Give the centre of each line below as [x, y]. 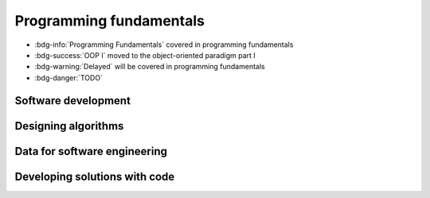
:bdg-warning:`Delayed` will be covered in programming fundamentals [150, 67]
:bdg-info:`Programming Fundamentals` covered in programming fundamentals [164, 45]
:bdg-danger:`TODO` [69, 78]
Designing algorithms [69, 126]
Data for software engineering [91, 151]
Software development [73, 101]
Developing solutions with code [95, 176]
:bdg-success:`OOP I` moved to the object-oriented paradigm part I [145, 55]
